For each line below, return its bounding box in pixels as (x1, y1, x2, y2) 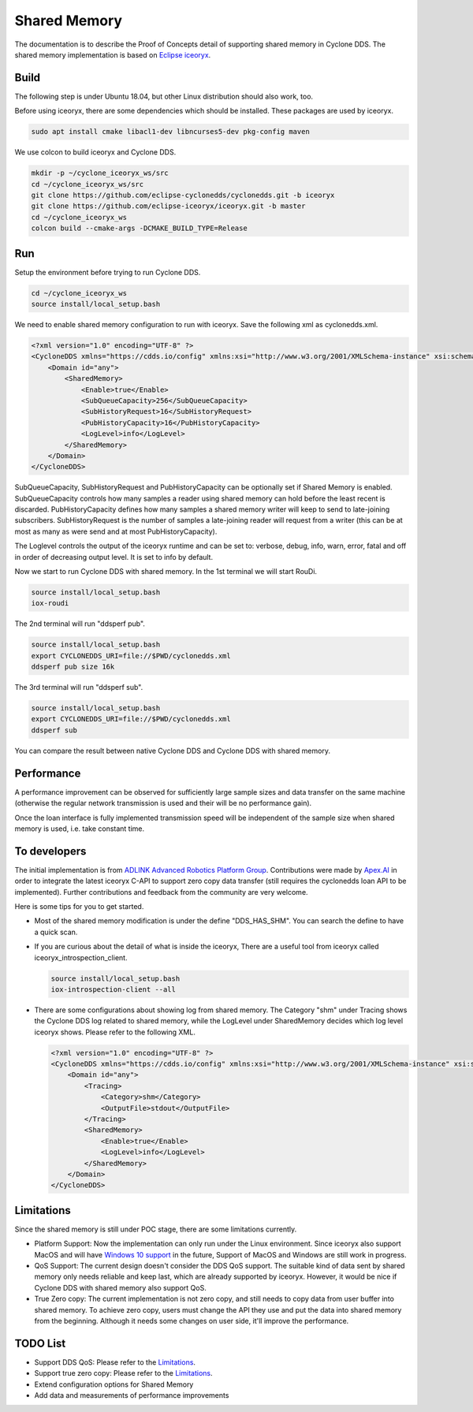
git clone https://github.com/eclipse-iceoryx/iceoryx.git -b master (31, 202, 306, 210)
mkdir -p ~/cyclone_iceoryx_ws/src (31, 169, 169, 177)
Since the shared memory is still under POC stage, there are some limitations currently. (14, 1224, 297, 1234)
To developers (14, 844, 87, 858)
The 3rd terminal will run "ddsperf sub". (14, 683, 143, 692)
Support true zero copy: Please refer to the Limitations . (34, 1369, 213, 1378)
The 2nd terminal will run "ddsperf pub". (14, 619, 146, 628)
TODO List (14, 1336, 66, 1350)
